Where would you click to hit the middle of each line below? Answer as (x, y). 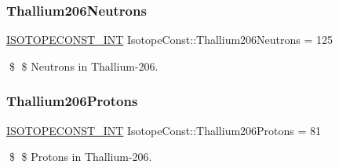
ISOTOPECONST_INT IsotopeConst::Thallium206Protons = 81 (164, 130)
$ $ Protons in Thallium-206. (80, 157)
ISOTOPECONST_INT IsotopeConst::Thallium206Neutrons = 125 (170, 40)
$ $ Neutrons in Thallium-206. (84, 66)
